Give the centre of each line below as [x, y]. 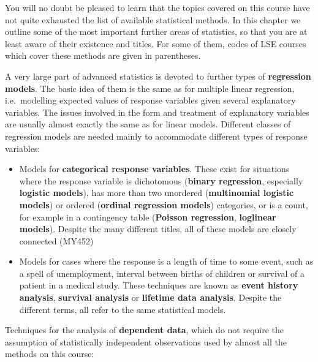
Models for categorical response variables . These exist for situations [154, 169]
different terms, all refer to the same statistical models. [123, 309]
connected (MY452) [56, 240]
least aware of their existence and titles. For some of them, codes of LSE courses [156, 43]
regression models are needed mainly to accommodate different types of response [156, 136]
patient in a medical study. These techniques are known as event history [159, 285]
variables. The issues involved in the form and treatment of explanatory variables [157, 112]
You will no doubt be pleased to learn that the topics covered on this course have [157, 7]
